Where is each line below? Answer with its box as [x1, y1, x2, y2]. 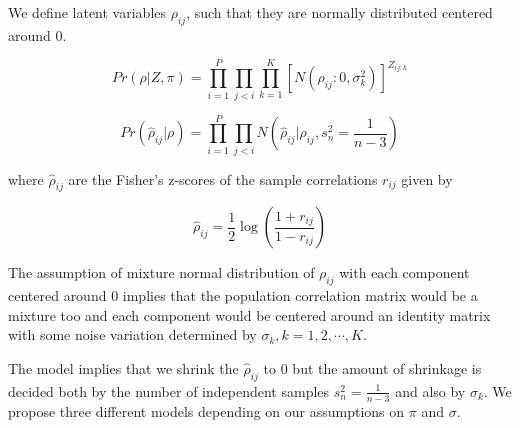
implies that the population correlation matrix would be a [122, 285, 478, 306]
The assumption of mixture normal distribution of [8, 262, 315, 283]
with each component [339, 262, 470, 283]
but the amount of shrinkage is [292, 358, 482, 379]
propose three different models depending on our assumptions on [8, 400, 405, 421]
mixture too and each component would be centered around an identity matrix [8, 304, 491, 325]
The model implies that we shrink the [8, 358, 239, 379]
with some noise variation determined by [8, 324, 257, 345]
